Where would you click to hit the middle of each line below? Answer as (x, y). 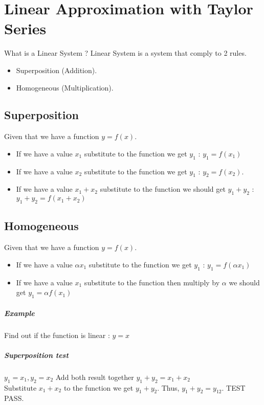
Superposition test (36, 355)
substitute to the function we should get (163, 189)
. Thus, (168, 387)
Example (19, 313)
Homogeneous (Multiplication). (65, 87)
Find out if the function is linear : (57, 335)
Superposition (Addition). (57, 70)
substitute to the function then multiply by (152, 282)
